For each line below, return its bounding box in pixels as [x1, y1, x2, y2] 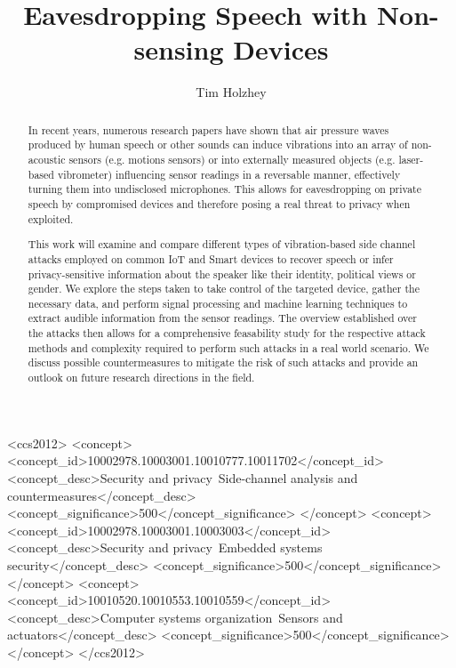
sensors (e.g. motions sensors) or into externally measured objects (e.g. [68, 152, 396, 167]
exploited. [28, 211, 74, 226]
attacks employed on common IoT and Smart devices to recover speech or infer [28, 251, 394, 266]
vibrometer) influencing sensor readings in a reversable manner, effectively [57, 166, 401, 181]
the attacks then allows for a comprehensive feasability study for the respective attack [28, 326, 426, 341]
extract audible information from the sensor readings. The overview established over [28, 310, 418, 326]
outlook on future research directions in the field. [28, 370, 255, 385]
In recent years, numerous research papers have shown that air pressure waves [28, 122, 389, 137]
